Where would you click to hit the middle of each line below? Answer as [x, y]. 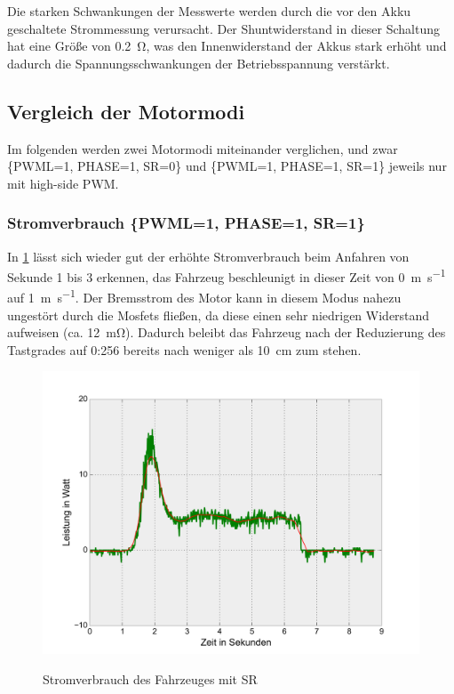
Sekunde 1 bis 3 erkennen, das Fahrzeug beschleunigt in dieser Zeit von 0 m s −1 [227, 275]
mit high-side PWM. [63, 183]
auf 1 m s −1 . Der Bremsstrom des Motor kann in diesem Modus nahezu [204, 296]
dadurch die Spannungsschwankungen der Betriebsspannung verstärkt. [199, 63]
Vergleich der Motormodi [126, 111]
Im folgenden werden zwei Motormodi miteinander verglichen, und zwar [203, 148]
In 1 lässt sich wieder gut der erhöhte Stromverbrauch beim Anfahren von [208, 256]
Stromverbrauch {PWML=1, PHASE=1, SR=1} [186, 223]
